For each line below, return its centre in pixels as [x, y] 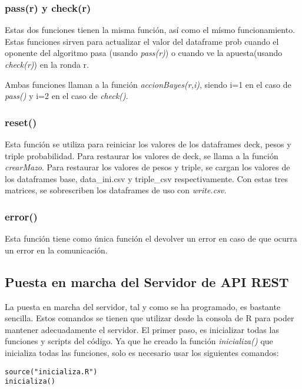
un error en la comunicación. [56, 250]
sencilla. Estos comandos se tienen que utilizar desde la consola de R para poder [150, 318]
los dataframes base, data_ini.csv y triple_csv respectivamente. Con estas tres [147, 178]
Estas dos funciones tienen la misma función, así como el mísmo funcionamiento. [150, 30]
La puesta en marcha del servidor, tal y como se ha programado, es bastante [143, 306]
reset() [21, 122]
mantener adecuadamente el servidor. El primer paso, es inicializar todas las [142, 329]
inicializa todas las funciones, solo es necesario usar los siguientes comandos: [142, 352]
